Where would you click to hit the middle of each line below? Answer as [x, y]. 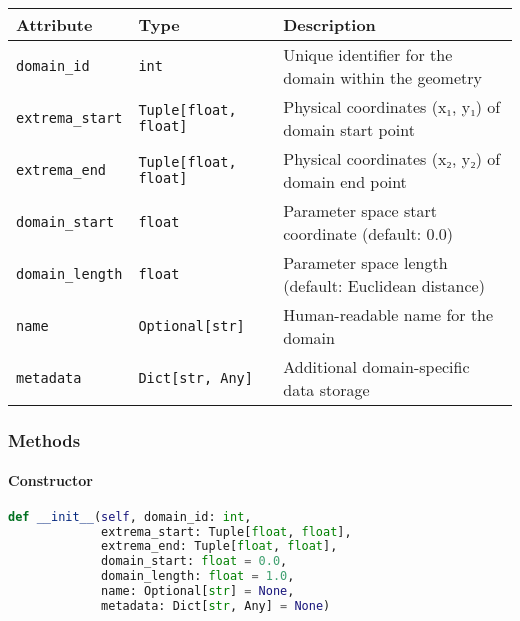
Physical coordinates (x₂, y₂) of [392, 158]
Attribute [54, 24]
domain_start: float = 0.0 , [194, 561]
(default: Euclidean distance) [384, 285]
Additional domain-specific [376, 366]
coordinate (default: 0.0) [368, 233]
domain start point [349, 129]
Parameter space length [365, 262]
